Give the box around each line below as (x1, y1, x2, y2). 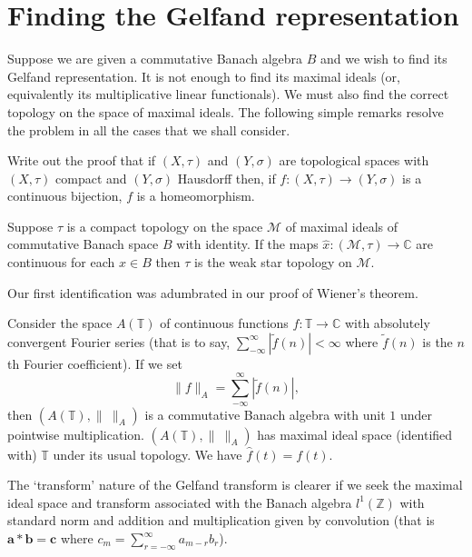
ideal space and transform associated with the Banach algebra (7, 492, 352, 512)
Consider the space (7, 313, 113, 333)
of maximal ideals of (285, 216, 398, 235)
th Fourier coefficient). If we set (7, 353, 182, 373)
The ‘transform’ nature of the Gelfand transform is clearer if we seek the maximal (7, 475, 463, 494)
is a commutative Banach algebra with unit (144, 404, 386, 423)
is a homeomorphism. (136, 186, 255, 205)
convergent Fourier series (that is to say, (7, 332, 231, 351)
